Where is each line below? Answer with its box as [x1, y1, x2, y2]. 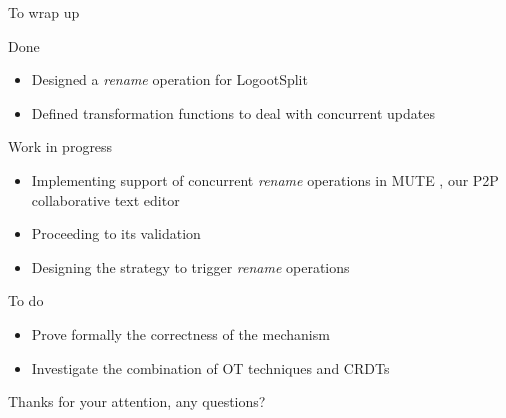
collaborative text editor [31, 189, 180, 210]
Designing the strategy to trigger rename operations [31, 256, 350, 277]
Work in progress [8, 136, 113, 157]
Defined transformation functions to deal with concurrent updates [31, 102, 435, 123]
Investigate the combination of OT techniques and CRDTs [31, 357, 390, 378]
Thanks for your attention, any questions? [8, 391, 266, 412]
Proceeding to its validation [31, 223, 201, 244]
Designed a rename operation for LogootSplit [31, 69, 308, 90]
